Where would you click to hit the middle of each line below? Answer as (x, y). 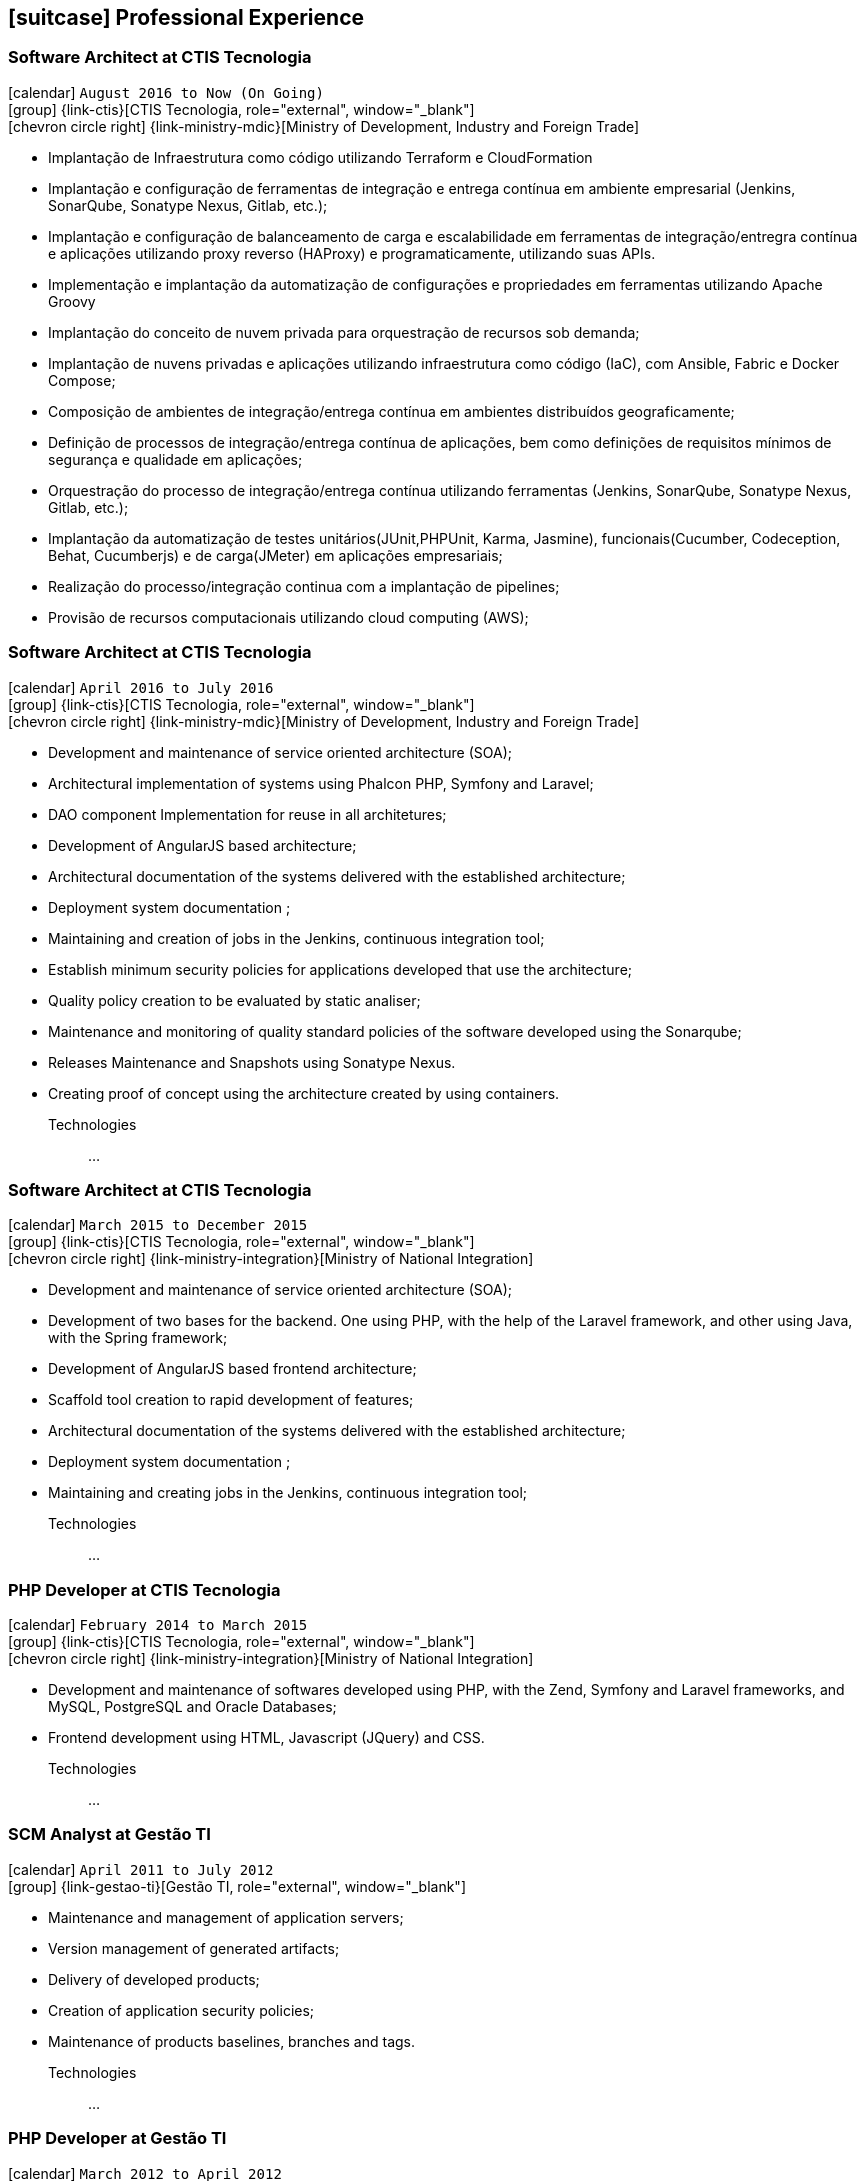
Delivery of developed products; (154, 1979)
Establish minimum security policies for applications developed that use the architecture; (340, 969)
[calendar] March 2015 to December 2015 (158, 1225)
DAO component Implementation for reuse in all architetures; (247, 814)
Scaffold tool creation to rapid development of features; (231, 1400)
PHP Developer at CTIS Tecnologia (144, 1589)
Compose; (82, 380)
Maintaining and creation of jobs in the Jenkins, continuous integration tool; (296, 938)
